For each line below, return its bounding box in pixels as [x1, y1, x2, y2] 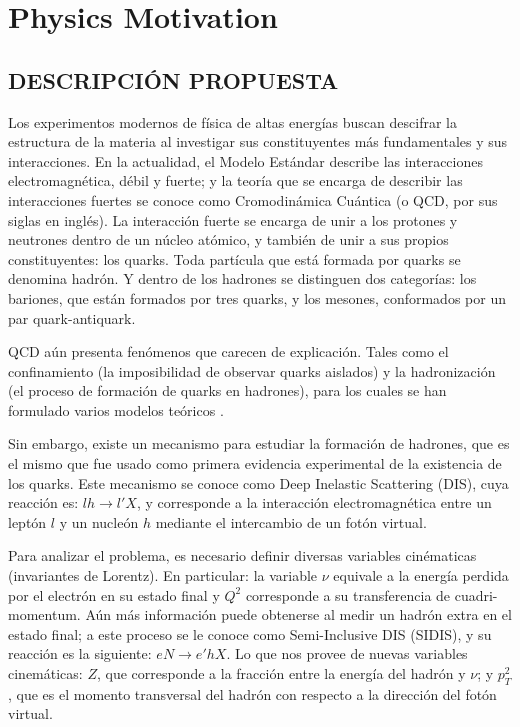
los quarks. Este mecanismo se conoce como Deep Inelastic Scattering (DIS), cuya [8, 472, 509, 493]
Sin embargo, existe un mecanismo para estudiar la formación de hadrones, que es [8, 433, 510, 454]
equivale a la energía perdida [333, 565, 509, 586]
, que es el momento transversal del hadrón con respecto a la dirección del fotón [8, 683, 497, 704]
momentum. [8, 604, 81, 625]
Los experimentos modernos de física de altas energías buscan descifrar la [8, 111, 457, 132]
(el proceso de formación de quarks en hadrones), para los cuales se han [8, 380, 447, 401]
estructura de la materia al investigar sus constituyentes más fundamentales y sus [8, 131, 508, 152]
